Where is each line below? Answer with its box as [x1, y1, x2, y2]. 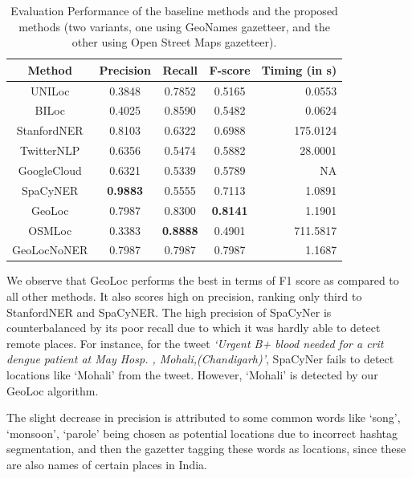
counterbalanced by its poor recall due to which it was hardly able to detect [6, 319, 381, 336]
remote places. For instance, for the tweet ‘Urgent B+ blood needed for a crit [6, 334, 384, 351]
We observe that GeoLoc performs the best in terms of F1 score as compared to [6, 272, 399, 289]
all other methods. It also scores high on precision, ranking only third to [6, 288, 362, 305]
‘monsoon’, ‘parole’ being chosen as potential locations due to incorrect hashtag [6, 424, 398, 441]
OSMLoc [28, 221, 72, 238]
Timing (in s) [261, 61, 337, 78]
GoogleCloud [18, 162, 82, 178]
